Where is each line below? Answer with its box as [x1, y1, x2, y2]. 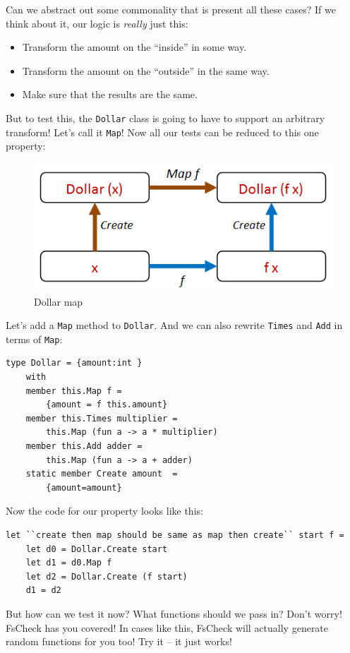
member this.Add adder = [25, 441, 143, 452]
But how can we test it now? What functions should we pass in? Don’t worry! [6, 606, 342, 621]
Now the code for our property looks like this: [6, 503, 203, 518]
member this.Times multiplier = [25, 413, 178, 424]
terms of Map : [6, 331, 63, 346]
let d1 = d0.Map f [25, 558, 112, 568]
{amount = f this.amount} [46, 400, 168, 410]
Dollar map [34, 294, 83, 308]
